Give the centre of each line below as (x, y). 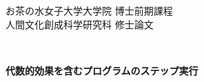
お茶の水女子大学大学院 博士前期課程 (89, 10)
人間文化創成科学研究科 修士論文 (80, 24)
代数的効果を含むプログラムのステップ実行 (102, 70)
